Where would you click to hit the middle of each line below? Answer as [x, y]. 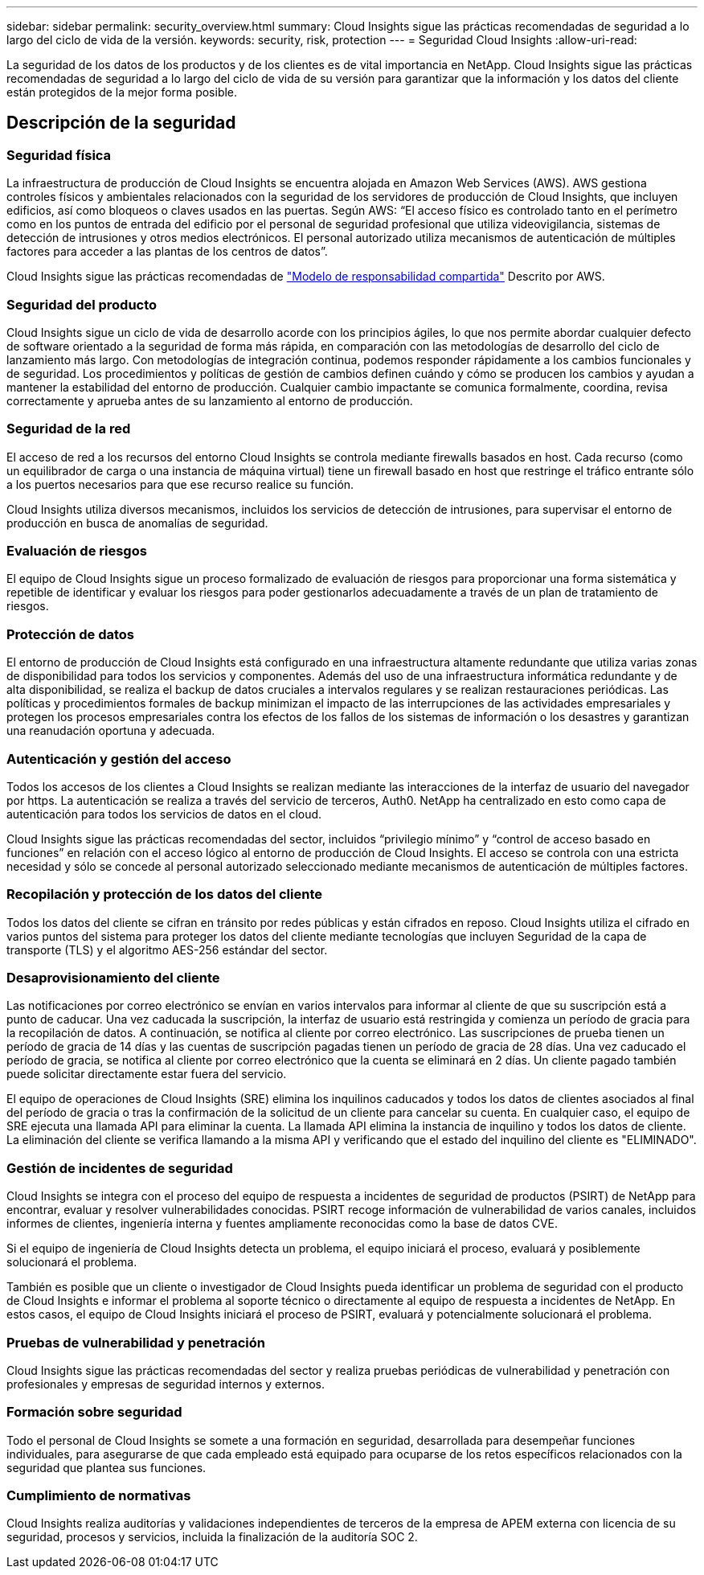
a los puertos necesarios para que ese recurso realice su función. [180, 484]
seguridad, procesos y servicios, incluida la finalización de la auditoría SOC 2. [212, 1537]
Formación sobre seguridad [94, 1412]
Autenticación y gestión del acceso [119, 759]
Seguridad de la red [69, 429]
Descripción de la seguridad [121, 123]
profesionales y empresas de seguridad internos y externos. [166, 1384]
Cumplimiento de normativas [99, 1496]
